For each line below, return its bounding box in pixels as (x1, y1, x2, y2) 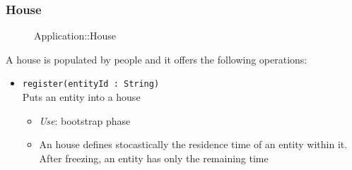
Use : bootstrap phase (39, 113, 131, 128)
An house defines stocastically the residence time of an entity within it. (39, 137, 348, 152)
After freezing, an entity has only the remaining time (39, 150, 269, 165)
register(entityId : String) (22, 79, 160, 90)
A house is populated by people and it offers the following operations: (6, 51, 307, 66)
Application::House (34, 28, 116, 43)
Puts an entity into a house (22, 90, 141, 104)
